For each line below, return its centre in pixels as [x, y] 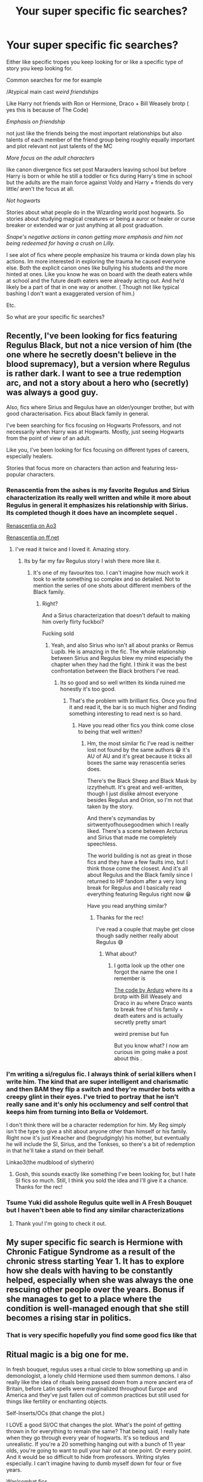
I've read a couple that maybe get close [145, 930]
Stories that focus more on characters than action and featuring [85, 468]
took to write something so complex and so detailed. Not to [107, 579]
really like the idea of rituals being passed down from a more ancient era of [100, 1382]
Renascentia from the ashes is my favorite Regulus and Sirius [98, 490]
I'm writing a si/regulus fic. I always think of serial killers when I [101, 1074]
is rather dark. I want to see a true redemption [94, 374]
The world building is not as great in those [140, 856]
